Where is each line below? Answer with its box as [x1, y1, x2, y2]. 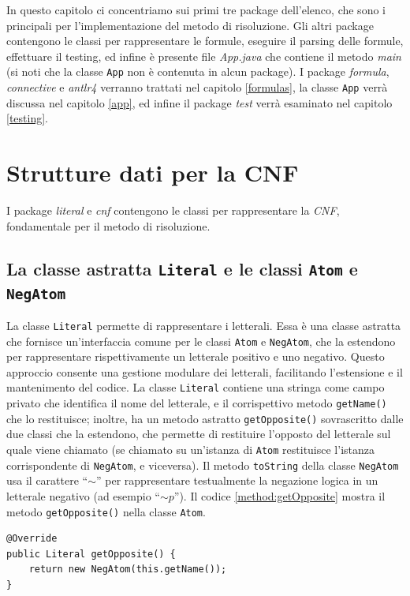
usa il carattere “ [6, 472, 88, 489]
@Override [6, 533, 58, 545]
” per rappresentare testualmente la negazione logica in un [96, 472, 378, 489]
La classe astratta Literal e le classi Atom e [6, 256, 358, 280]
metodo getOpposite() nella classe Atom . [6, 503, 206, 519]
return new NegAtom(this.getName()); [28, 564, 227, 575]
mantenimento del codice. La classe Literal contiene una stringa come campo [6, 379, 385, 395]
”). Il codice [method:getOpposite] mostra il [173, 487, 386, 504]
